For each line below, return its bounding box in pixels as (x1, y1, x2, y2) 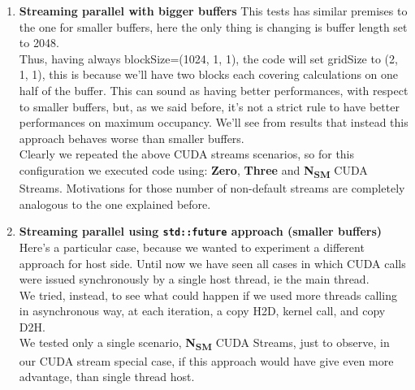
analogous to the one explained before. (19, 195, 211, 212)
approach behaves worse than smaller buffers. (19, 129, 244, 146)
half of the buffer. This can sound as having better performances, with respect (19, 81, 409, 98)
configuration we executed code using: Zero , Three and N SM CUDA (19, 161, 368, 180)
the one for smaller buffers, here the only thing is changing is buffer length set (19, 18, 408, 35)
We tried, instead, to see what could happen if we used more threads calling (19, 286, 397, 303)
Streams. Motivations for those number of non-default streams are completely (19, 180, 405, 197)
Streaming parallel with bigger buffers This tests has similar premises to (19, 2, 408, 19)
